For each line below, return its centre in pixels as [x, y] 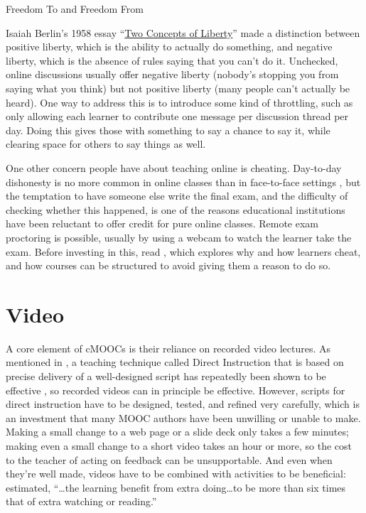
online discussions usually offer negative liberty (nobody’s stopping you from [172, 74]
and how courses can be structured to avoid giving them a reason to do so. [168, 265]
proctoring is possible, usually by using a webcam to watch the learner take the [179, 237]
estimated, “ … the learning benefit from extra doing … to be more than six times [176, 487]
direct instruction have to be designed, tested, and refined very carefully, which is [183, 404]
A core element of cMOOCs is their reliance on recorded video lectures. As [168, 348]
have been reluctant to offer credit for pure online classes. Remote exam [162, 223]
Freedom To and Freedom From [75, 9]
